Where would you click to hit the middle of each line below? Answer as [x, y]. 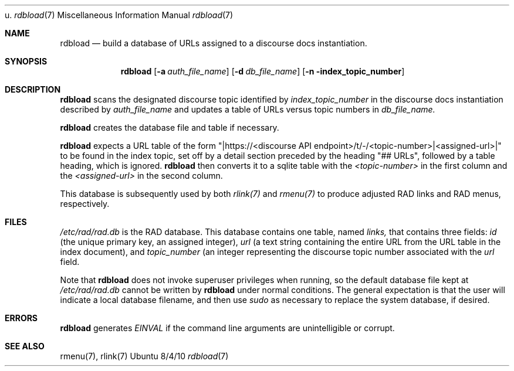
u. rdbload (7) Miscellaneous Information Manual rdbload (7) [119, 15]
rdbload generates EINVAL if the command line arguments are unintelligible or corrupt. [227, 328]
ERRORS [21, 318]
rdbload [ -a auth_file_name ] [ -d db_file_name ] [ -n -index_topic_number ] [263, 71]
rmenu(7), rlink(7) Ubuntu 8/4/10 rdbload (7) [144, 356]
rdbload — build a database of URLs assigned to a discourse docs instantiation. [214, 43]
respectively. [85, 204]
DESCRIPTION [33, 89]
